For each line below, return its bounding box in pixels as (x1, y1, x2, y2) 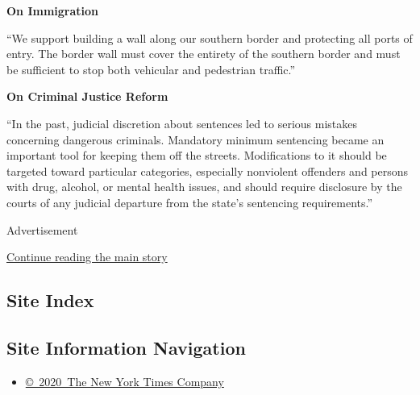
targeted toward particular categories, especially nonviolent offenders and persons (6, 162, 409, 179)
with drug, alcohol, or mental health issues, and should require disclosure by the (6, 178, 402, 195)
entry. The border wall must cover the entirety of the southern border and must (6, 45, 401, 62)
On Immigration (6, 2, 99, 19)
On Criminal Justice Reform (6, 88, 168, 105)
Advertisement (6, 221, 78, 238)
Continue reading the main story (6, 248, 168, 265)
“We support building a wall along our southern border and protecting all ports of (6, 29, 413, 46)
